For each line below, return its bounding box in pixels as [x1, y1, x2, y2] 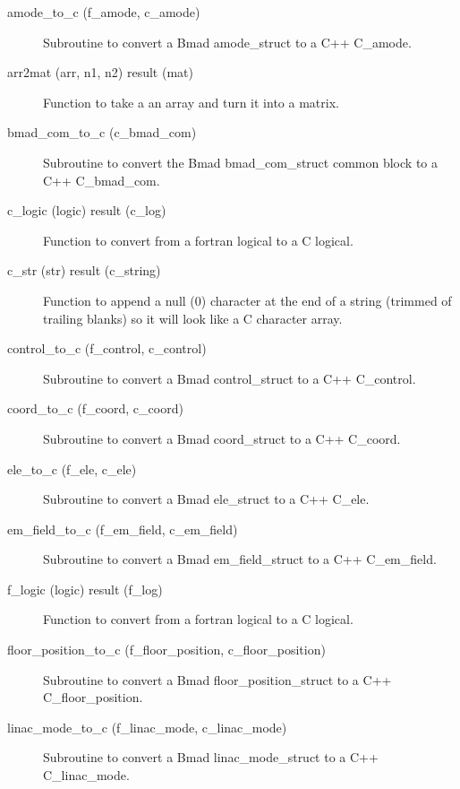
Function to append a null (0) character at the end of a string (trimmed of [43, 290, 452, 309]
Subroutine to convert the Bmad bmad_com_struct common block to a [43, 152, 438, 171]
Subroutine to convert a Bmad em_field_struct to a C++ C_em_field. [43, 550, 437, 568]
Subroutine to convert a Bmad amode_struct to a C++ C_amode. [43, 32, 412, 51]
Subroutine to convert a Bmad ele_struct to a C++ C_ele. [43, 490, 370, 508]
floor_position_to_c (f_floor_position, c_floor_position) [7, 640, 326, 659]
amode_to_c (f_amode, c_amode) [7, 3, 200, 21]
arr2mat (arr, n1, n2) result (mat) [7, 63, 193, 82]
